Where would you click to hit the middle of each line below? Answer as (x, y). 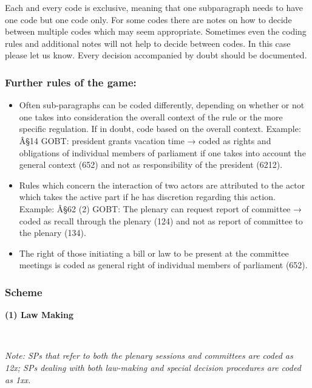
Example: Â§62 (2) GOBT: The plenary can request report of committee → (160, 208)
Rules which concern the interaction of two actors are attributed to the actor (162, 185)
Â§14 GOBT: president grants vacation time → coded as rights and (145, 140)
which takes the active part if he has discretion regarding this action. (147, 197)
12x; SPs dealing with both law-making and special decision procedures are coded (153, 367)
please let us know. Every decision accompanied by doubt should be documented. (156, 55)
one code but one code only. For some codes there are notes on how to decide (148, 19)
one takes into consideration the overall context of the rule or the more (151, 116)
